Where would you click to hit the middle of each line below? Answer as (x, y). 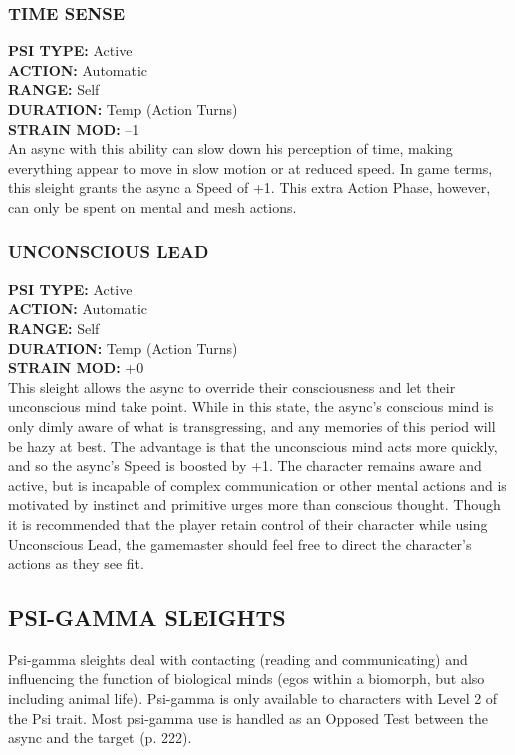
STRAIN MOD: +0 (76, 367)
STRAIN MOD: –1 (74, 128)
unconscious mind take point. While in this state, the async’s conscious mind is (251, 406)
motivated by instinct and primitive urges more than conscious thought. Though (254, 504)
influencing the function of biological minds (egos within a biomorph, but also (246, 678)
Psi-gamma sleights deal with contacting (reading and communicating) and (238, 658)
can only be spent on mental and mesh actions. (152, 206)
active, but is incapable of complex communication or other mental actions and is (257, 484)
